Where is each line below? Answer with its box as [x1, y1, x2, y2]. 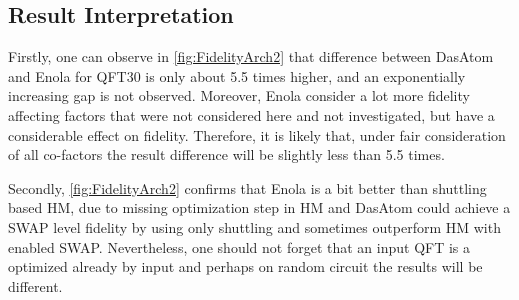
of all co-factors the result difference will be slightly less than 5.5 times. [8, 144, 445, 165]
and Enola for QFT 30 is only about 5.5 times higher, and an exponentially [8, 65, 466, 86]
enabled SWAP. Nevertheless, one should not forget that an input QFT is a [8, 236, 471, 257]
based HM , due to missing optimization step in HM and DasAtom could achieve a [8, 197, 511, 218]
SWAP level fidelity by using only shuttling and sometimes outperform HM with [8, 216, 501, 237]
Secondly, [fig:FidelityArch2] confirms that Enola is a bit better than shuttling [8, 177, 487, 198]
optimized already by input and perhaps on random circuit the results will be [8, 256, 483, 277]
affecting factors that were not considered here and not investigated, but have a [8, 104, 495, 125]
